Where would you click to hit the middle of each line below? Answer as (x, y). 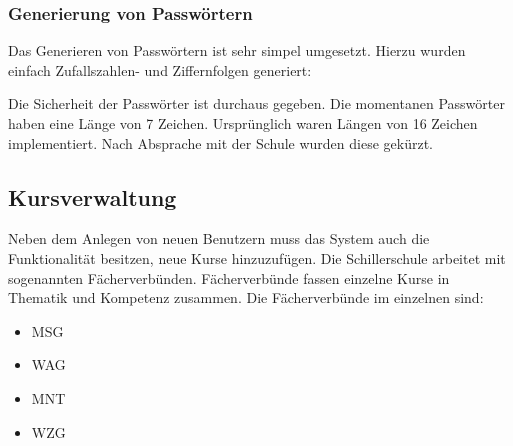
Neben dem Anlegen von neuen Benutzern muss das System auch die (219, 238)
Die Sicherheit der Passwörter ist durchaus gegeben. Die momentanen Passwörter (256, 103)
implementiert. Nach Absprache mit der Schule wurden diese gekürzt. (220, 142)
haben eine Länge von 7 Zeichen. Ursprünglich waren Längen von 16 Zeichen (243, 123)
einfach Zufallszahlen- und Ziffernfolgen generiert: (160, 69)
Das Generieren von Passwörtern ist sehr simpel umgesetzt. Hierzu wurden (237, 50)
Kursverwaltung (92, 196)
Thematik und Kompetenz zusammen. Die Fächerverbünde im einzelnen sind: (246, 297)
